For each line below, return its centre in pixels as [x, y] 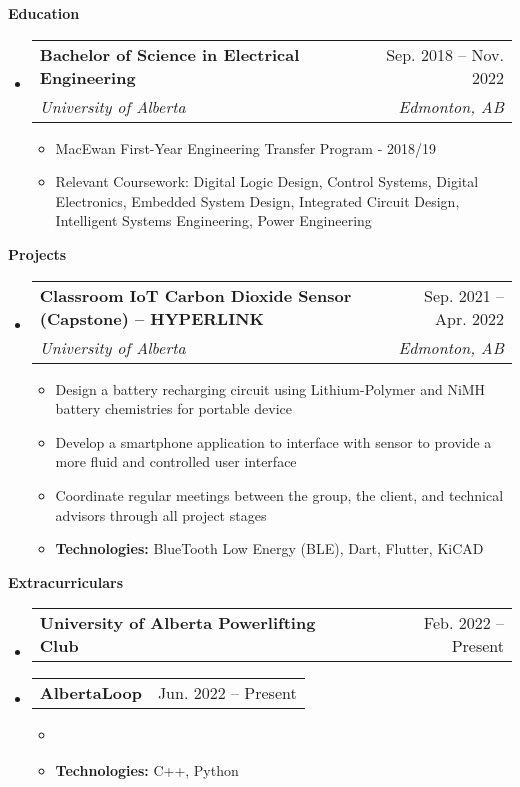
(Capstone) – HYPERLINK [151, 318]
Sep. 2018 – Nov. [445, 54]
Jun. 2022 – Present [227, 693]
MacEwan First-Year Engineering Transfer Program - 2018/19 [245, 147]
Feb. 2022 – [463, 623]
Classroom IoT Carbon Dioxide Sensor [195, 295]
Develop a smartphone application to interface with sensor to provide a [273, 441]
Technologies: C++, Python [147, 769]
